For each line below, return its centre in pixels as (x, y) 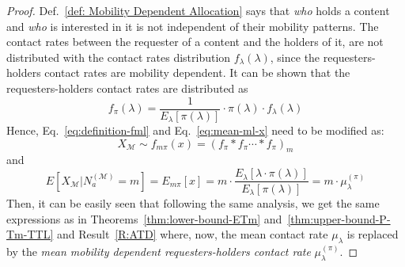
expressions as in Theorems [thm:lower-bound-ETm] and (144, 218)
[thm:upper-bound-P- (339, 218)
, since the (295, 57)
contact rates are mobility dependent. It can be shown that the (197, 72)
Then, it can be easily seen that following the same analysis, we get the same (193, 203)
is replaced (373, 234)
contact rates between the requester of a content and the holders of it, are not (195, 42)
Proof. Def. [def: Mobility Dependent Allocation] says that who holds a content (198, 10)
